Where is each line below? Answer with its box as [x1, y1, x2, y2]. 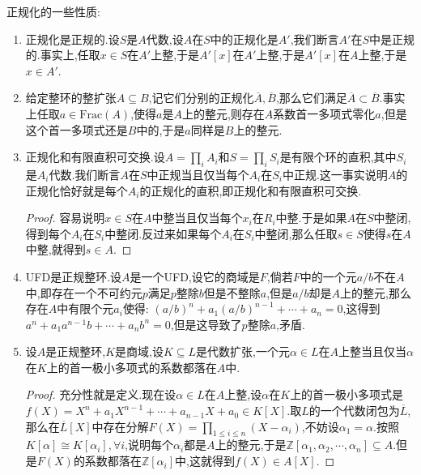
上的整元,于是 [215, 436, 287, 453]
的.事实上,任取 [25, 46, 100, 63]
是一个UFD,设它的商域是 [130, 267, 260, 285]
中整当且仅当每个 [151, 209, 243, 226]
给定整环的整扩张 [25, 89, 117, 106]
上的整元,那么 [340, 284, 411, 301]
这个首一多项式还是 [25, 121, 128, 138]
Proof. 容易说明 [25, 209, 105, 226]
